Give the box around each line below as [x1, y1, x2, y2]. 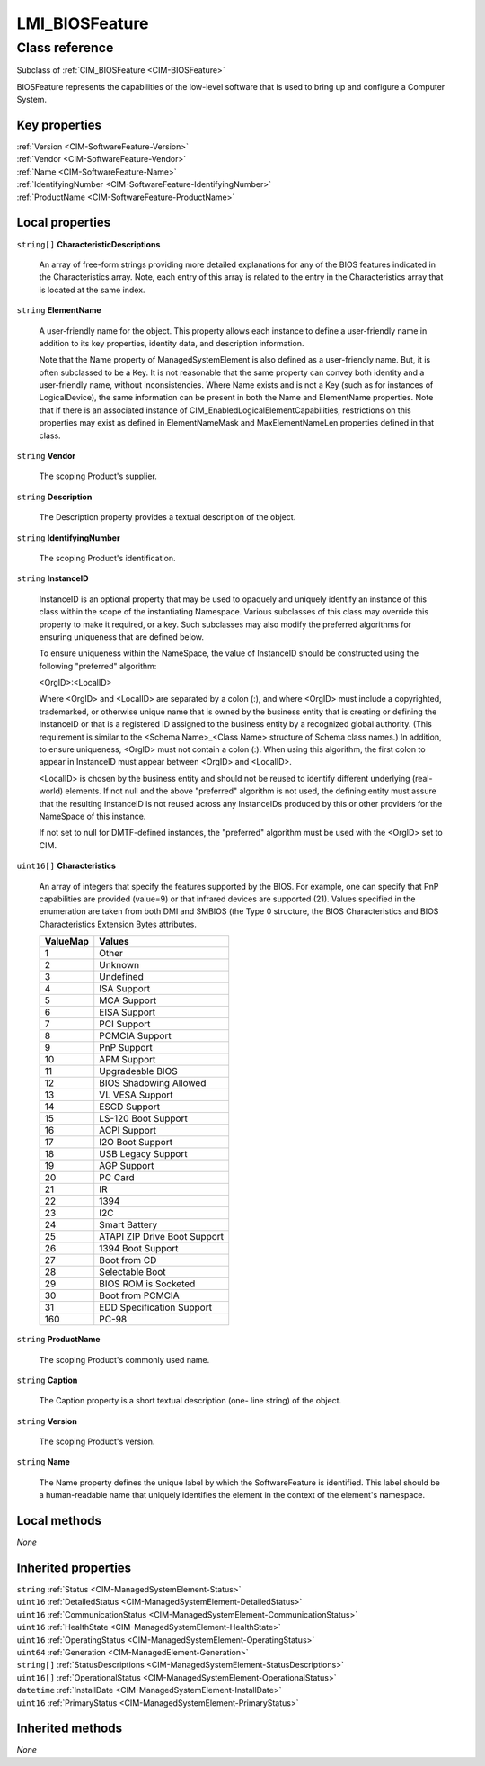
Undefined [99, 971, 144, 983]
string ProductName [16, 1334, 101, 1345]
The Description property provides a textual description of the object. [39, 512, 296, 523]
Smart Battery [99, 1219, 158, 1232]
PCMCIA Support [99, 1030, 172, 1043]
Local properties [16, 215, 111, 230]
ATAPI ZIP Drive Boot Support [99, 1231, 225, 1243]
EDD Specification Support [99, 1301, 213, 1313]
